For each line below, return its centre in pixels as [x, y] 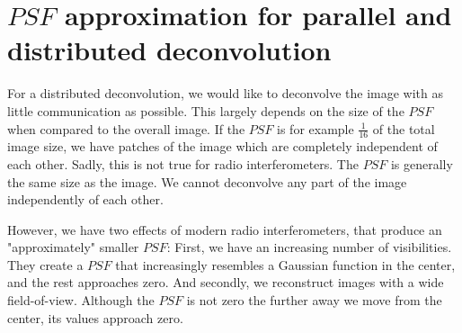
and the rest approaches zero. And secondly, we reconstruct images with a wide [226, 282]
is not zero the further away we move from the [314, 300]
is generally [422, 163]
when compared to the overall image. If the [126, 128]
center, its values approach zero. [95, 317]
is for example [315, 128]
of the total [404, 128]
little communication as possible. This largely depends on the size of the [206, 110]
